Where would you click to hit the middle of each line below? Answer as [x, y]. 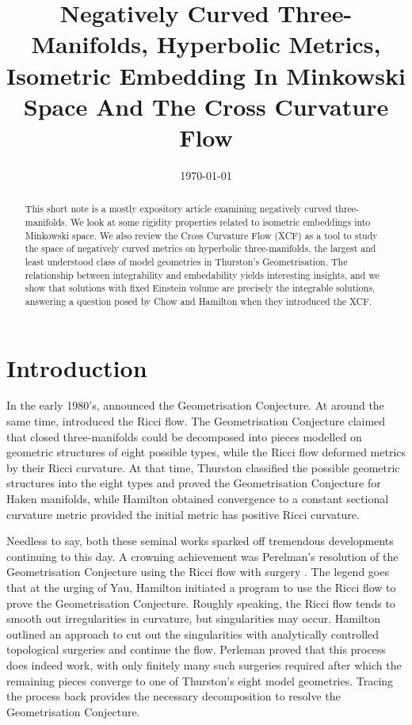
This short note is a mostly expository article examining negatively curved [178, 209]
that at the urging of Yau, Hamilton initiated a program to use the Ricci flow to [201, 587]
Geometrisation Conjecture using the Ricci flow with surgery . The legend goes [198, 572]
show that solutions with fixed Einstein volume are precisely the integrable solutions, [200, 288]
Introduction [77, 367]
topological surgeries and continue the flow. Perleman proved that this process [196, 649]
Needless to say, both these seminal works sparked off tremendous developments [200, 541]
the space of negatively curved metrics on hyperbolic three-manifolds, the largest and [200, 248]
